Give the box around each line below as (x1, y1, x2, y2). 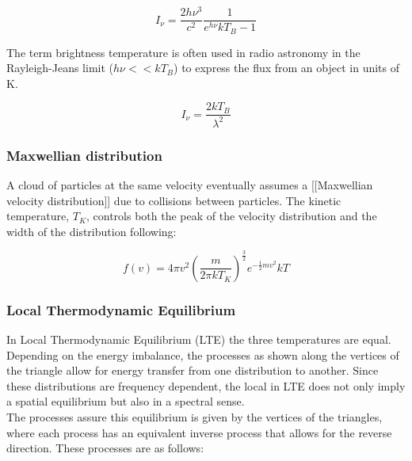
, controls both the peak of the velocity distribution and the (86, 208, 377, 224)
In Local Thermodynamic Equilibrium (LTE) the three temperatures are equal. (6, 330, 391, 347)
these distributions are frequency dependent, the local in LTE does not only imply (6, 377, 406, 394)
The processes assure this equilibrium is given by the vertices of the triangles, (6, 408, 383, 425)
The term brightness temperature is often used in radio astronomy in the (6, 44, 360, 60)
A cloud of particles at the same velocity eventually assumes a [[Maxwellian (6, 177, 373, 192)
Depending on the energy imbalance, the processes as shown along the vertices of (6, 346, 399, 363)
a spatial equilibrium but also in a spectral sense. (6, 393, 245, 410)
